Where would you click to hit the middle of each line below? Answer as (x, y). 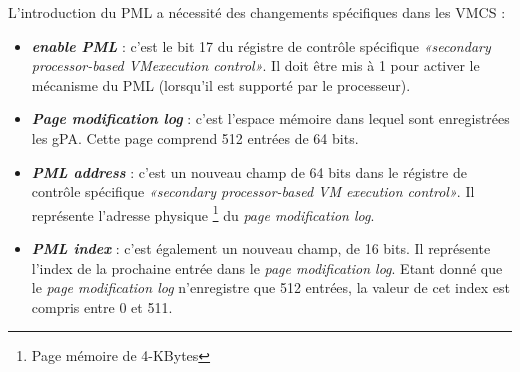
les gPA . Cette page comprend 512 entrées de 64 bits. (195, 137)
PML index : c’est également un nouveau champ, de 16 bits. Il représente (261, 248)
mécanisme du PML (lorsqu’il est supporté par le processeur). (221, 84)
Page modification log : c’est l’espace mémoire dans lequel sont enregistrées (270, 118)
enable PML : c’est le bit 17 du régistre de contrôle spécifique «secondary (261, 45)
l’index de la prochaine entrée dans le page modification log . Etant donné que (267, 267)
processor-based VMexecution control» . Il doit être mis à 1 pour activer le (255, 65)
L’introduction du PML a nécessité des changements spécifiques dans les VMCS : (257, 12)
